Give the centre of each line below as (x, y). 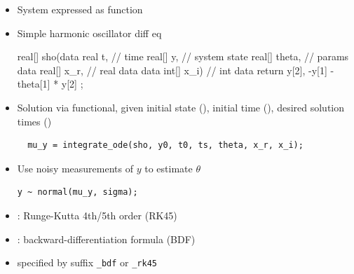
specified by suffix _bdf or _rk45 (87, 262)
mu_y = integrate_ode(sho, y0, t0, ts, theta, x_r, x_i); (165, 145)
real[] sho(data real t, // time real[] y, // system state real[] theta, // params (183, 56)
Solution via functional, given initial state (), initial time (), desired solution (181, 107)
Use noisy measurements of (75, 168)
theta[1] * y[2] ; (50, 84)
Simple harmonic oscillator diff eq (89, 33)
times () (34, 121)
